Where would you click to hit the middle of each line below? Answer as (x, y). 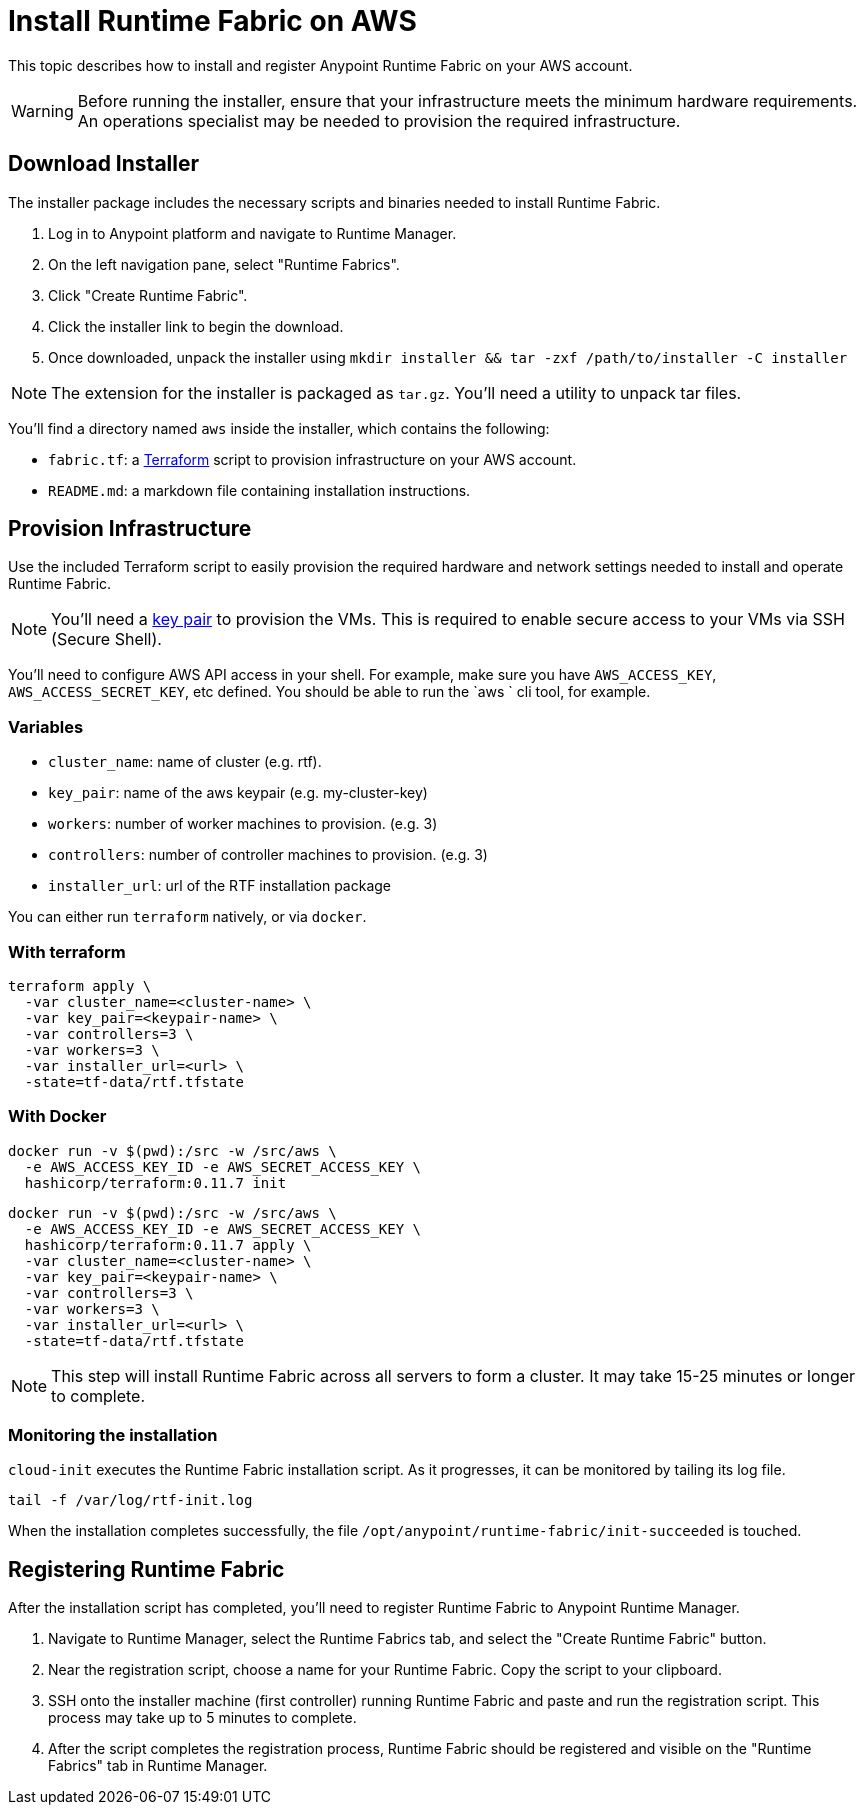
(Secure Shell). (106, 639)
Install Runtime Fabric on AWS (212, 21)
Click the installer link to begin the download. (196, 326)
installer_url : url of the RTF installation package (220, 886)
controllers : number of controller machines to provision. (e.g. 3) (268, 855)
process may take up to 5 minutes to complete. (202, 1718)
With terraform (67, 951)
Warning (42, 110)
